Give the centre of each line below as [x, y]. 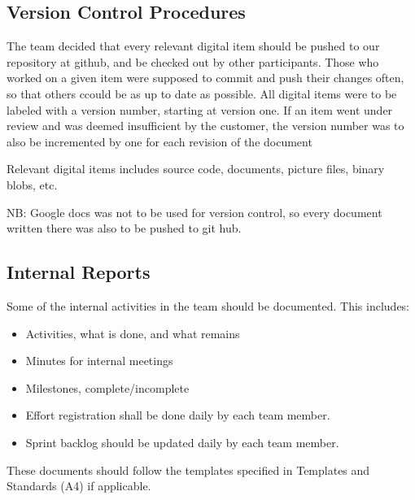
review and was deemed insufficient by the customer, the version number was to [205, 126]
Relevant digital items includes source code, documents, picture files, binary [196, 169]
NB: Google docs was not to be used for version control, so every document [194, 212]
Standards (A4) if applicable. [79, 486]
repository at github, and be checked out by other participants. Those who [193, 61]
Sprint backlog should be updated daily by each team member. [182, 442]
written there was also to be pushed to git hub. [124, 228]
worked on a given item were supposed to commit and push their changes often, [205, 78]
